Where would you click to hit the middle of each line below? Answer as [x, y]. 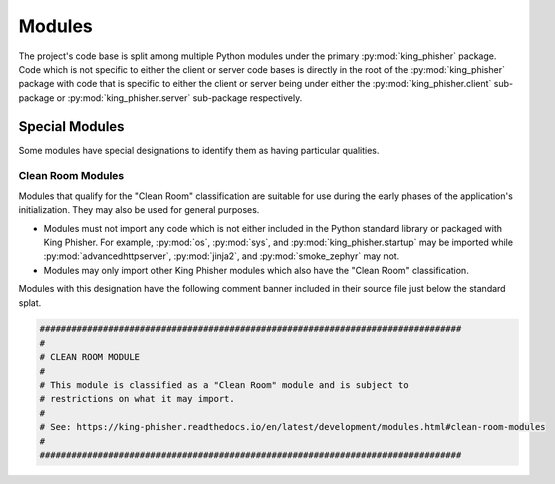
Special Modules [71, 126]
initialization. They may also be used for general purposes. [139, 210]
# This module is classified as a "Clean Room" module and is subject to [224, 385]
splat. [30, 302]
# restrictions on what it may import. [137, 399]
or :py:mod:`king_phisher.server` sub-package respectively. [179, 97]
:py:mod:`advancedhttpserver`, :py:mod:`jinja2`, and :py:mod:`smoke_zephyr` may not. [221, 256]
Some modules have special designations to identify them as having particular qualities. [199, 150]
